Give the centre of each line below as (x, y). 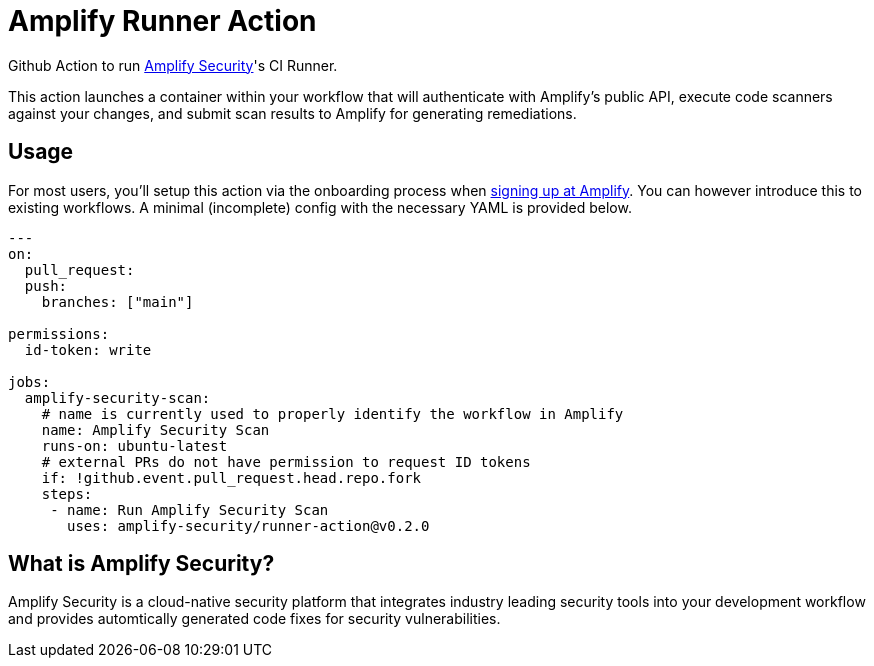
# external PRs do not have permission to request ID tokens (286, 461)
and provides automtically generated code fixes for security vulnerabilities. (254, 619)
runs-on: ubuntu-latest (134, 445)
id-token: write (88, 349)
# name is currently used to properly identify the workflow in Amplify (332, 413)
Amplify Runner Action (162, 21)
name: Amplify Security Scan (155, 429)
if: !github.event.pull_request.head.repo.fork (231, 477)
